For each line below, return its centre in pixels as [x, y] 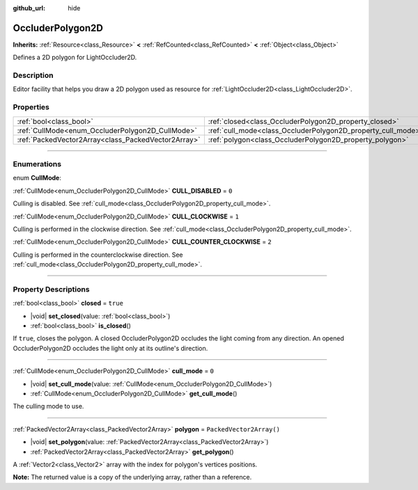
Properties [31, 107]
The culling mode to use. [48, 406]
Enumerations [37, 164]
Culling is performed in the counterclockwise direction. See [98, 255]
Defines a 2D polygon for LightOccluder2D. [75, 57]
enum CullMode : [37, 178]
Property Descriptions [51, 289]
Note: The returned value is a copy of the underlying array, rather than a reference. [132, 477]
